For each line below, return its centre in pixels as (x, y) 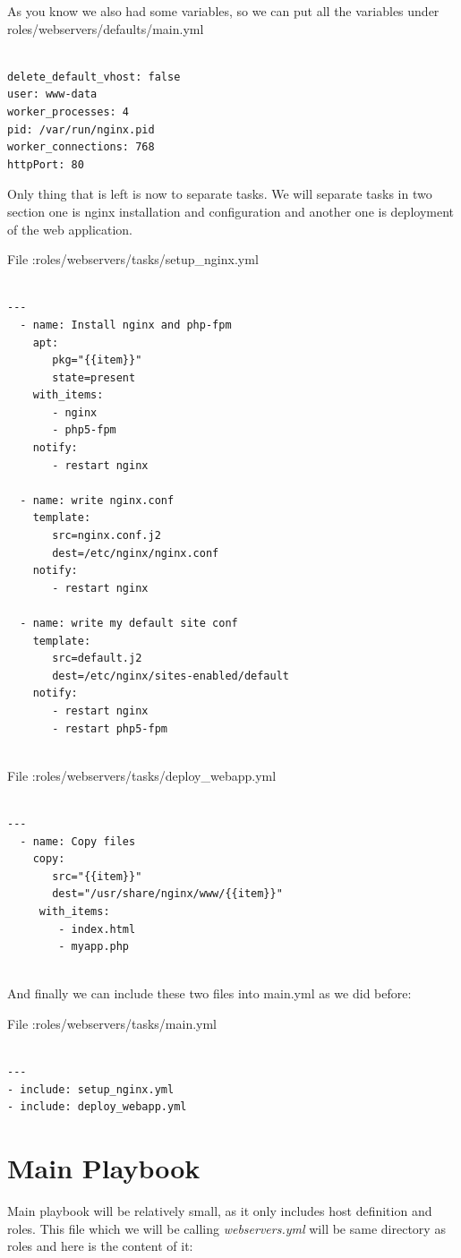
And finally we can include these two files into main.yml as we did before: (209, 993)
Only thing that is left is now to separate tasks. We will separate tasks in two (220, 194)
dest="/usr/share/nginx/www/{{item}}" (167, 894)
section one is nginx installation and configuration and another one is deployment (230, 211)
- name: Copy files (78, 841)
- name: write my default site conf (129, 623)
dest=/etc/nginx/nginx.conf (136, 553)
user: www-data (52, 94)
